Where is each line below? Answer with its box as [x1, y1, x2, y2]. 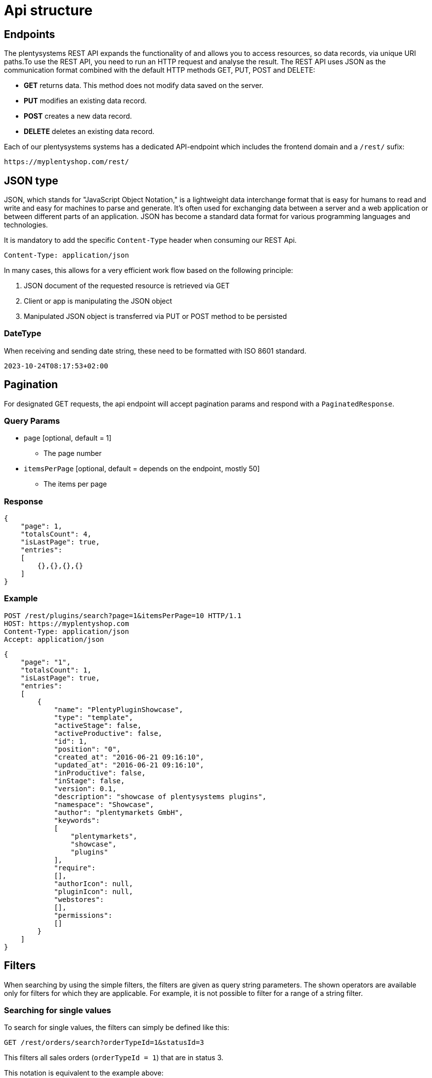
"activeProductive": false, [54, 729, 163, 737]
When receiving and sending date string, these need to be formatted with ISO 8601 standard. [4, 346, 306, 355]
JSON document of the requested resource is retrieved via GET [24, 281, 230, 290]
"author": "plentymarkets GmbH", [54, 808, 183, 816]
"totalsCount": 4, [20, 530, 92, 539]
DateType [4, 328, 42, 339]
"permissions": [54, 911, 113, 919]
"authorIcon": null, [54, 879, 133, 888]
